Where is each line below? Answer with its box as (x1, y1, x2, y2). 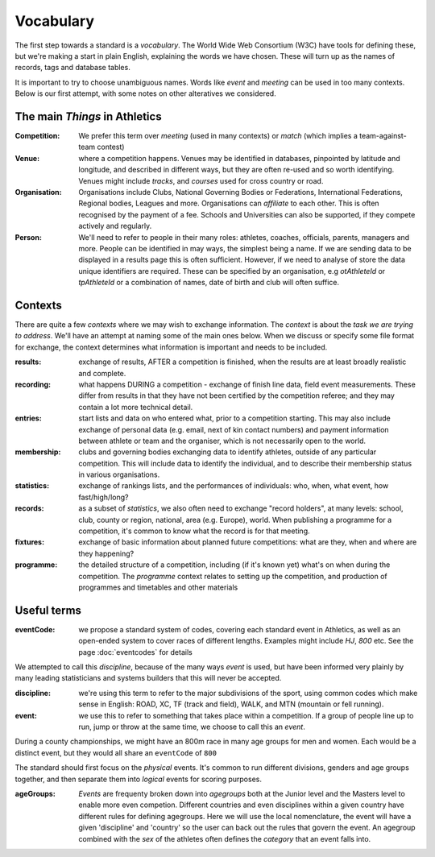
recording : (14, 379, 52, 389)
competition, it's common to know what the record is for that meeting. (78, 526, 310, 536)
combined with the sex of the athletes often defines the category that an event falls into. (78, 834, 371, 843)
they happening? (78, 549, 135, 558)
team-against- (358, 131, 407, 141)
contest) (97, 142, 125, 152)
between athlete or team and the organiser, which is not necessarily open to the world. (78, 436, 367, 445)
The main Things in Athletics (14, 110, 162, 123)
